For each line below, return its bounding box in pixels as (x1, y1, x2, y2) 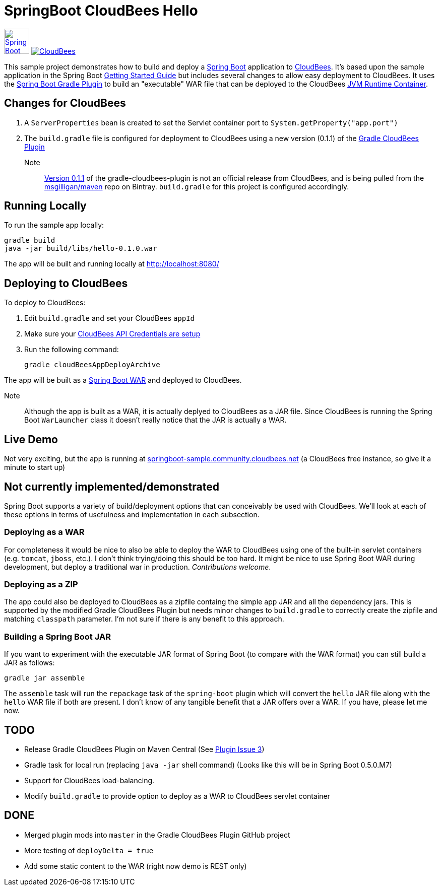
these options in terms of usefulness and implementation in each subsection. (4, 510, 260, 519)
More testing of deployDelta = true (24, 846, 154, 855)
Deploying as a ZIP (4, 579, 78, 590)
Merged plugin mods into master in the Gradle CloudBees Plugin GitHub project (24, 830, 290, 839)
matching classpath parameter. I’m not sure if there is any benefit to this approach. (4, 614, 284, 624)
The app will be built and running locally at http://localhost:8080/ (4, 259, 219, 268)
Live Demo (4, 433, 58, 446)
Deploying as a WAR (4, 527, 85, 537)
